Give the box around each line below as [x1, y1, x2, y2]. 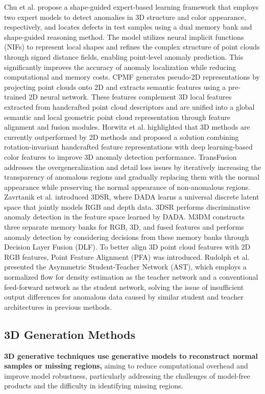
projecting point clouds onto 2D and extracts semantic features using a [4, 81, 226, 92]
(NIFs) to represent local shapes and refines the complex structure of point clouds [4, 41, 260, 52]
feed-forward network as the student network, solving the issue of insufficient [4, 281, 244, 292]
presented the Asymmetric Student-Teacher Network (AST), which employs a [4, 261, 247, 272]
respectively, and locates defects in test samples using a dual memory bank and [4, 21, 252, 32]
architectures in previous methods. [4, 301, 112, 312]
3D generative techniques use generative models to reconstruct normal [4, 350, 258, 361]
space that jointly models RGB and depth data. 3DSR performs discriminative [4, 201, 250, 212]
